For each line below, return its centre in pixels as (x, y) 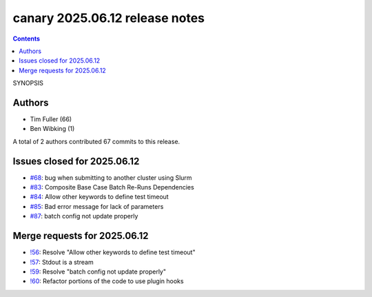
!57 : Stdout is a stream (62, 262)
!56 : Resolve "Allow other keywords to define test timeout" (113, 252)
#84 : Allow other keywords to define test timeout (99, 197)
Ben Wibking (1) (52, 129)
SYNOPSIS (28, 83)
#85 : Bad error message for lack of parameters (97, 206)
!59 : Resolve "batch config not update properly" (98, 272)
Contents (27, 39)
